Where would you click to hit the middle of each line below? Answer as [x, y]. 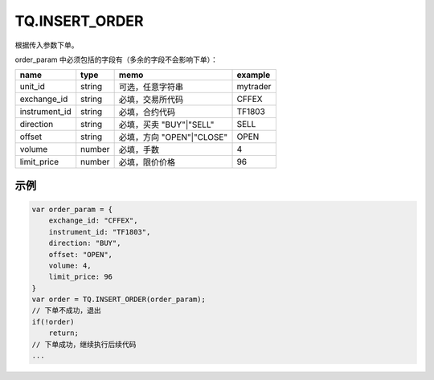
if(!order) [53, 322]
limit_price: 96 [80, 277]
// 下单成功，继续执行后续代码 [84, 344]
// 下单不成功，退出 [66, 311]
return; [64, 333]
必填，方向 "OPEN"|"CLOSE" [173, 137]
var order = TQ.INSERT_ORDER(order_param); [119, 300]
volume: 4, [70, 266]
